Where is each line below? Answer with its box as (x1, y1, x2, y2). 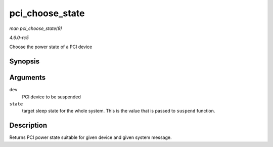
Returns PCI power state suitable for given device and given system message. (9, 134, 172, 140)
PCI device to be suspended (22, 94, 81, 100)
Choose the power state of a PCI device (9, 44, 93, 50)
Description (9, 121, 48, 130)
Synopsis (9, 57, 40, 66)
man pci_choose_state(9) (9, 25, 63, 31)
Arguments (9, 73, 46, 82)
